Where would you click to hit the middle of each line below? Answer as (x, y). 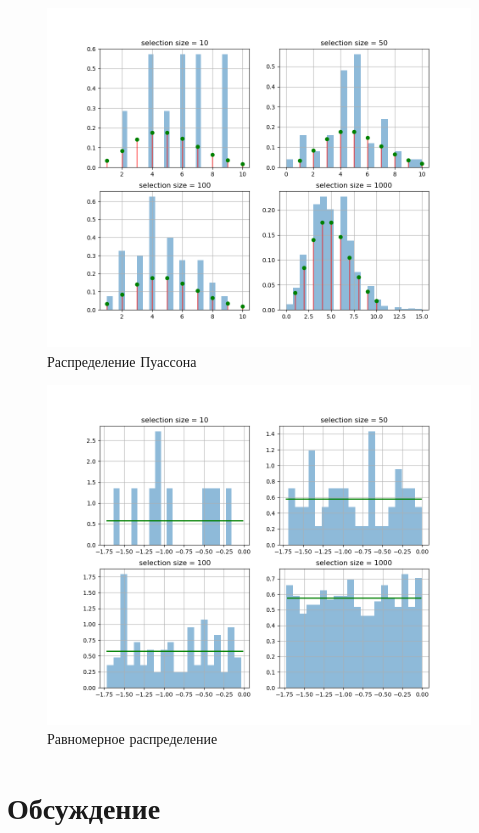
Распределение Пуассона (122, 360)
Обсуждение (84, 806)
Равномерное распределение (132, 738)
